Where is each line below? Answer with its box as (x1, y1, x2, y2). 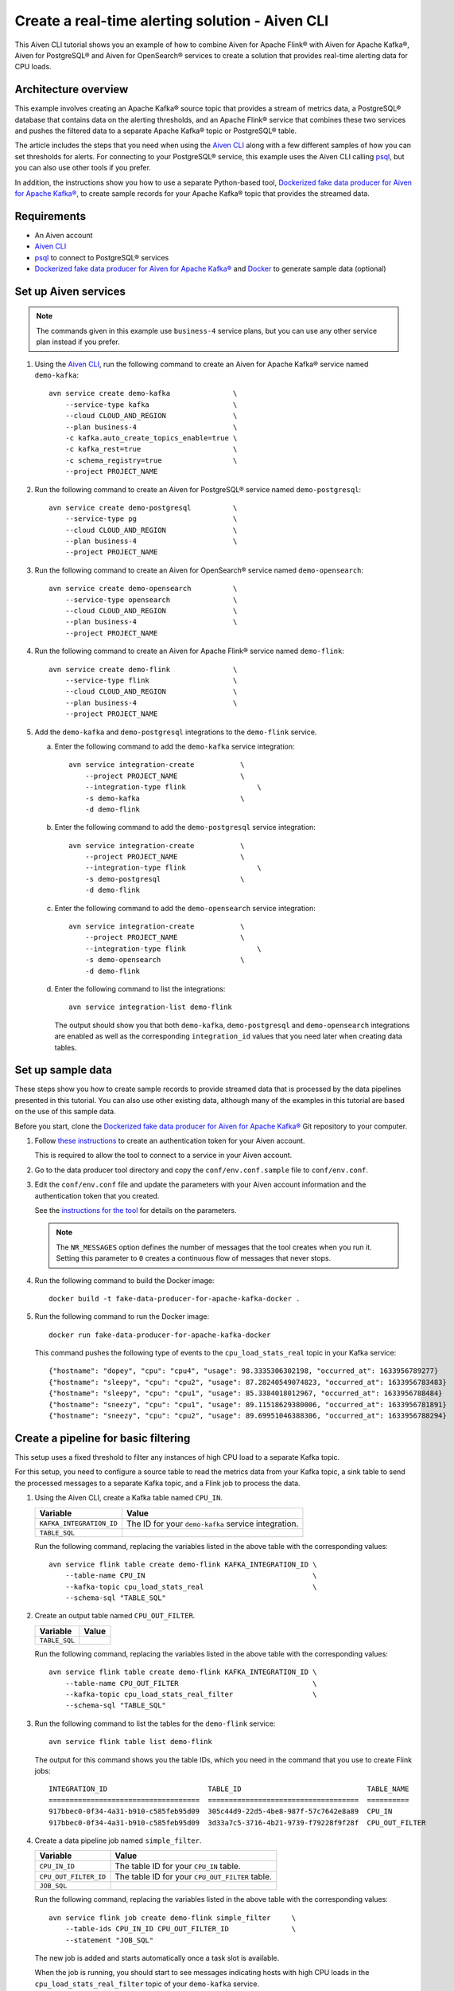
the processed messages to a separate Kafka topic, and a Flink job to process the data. (14, 1478, 301, 1488)
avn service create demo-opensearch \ (49, 584, 238, 593)
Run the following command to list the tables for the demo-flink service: (34, 1719, 276, 1728)
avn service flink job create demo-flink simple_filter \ (49, 1913, 297, 1923)
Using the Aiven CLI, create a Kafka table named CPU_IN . (34, 1493, 223, 1503)
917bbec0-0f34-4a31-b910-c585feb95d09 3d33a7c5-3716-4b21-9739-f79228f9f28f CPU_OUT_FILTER (49, 1818, 426, 1827)
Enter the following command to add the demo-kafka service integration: (54, 741, 295, 751)
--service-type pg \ (64, 514, 238, 523)
